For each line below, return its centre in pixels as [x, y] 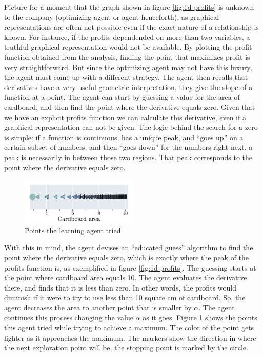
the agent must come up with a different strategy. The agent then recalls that [126, 77]
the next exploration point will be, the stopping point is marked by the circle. [126, 348]
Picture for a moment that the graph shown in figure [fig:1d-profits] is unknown [129, 7]
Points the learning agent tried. [74, 230]
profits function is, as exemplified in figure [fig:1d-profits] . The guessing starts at [130, 267]
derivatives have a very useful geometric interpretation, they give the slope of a [128, 87]
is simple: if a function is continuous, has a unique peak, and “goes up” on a [124, 137]
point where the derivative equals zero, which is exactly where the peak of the [127, 257]
